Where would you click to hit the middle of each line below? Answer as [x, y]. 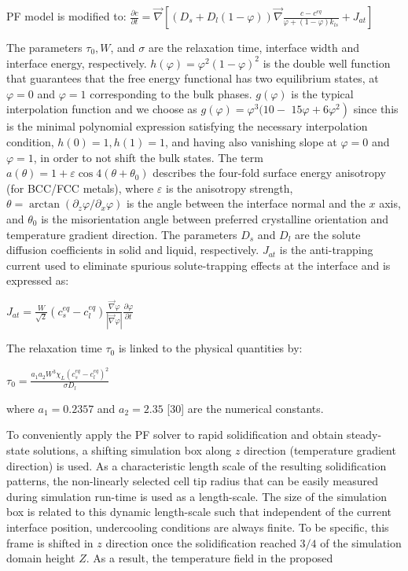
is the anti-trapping [326, 250]
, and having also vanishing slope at [251, 141]
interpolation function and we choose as [102, 109]
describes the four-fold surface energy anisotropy [269, 173]
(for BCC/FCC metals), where [80, 188]
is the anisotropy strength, [230, 188]
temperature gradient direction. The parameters [122, 234]
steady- [364, 435]
